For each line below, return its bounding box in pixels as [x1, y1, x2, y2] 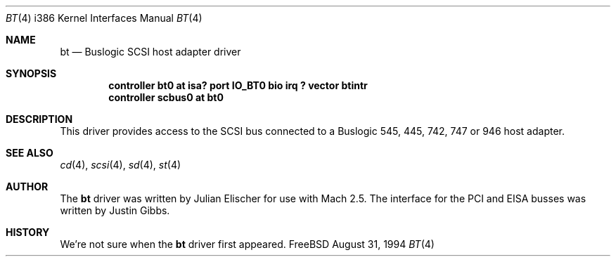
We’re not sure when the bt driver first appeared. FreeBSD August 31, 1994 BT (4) [60, 238, 435, 250]
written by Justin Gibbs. [60, 204, 170, 216]
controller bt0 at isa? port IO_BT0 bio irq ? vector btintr [108, 79, 368, 91]
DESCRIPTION [6, 113, 73, 125]
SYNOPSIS [6, 67, 57, 79]
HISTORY [6, 226, 50, 238]
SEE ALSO [6, 147, 53, 159]
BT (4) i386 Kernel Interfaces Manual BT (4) [6, 12, 203, 24]
